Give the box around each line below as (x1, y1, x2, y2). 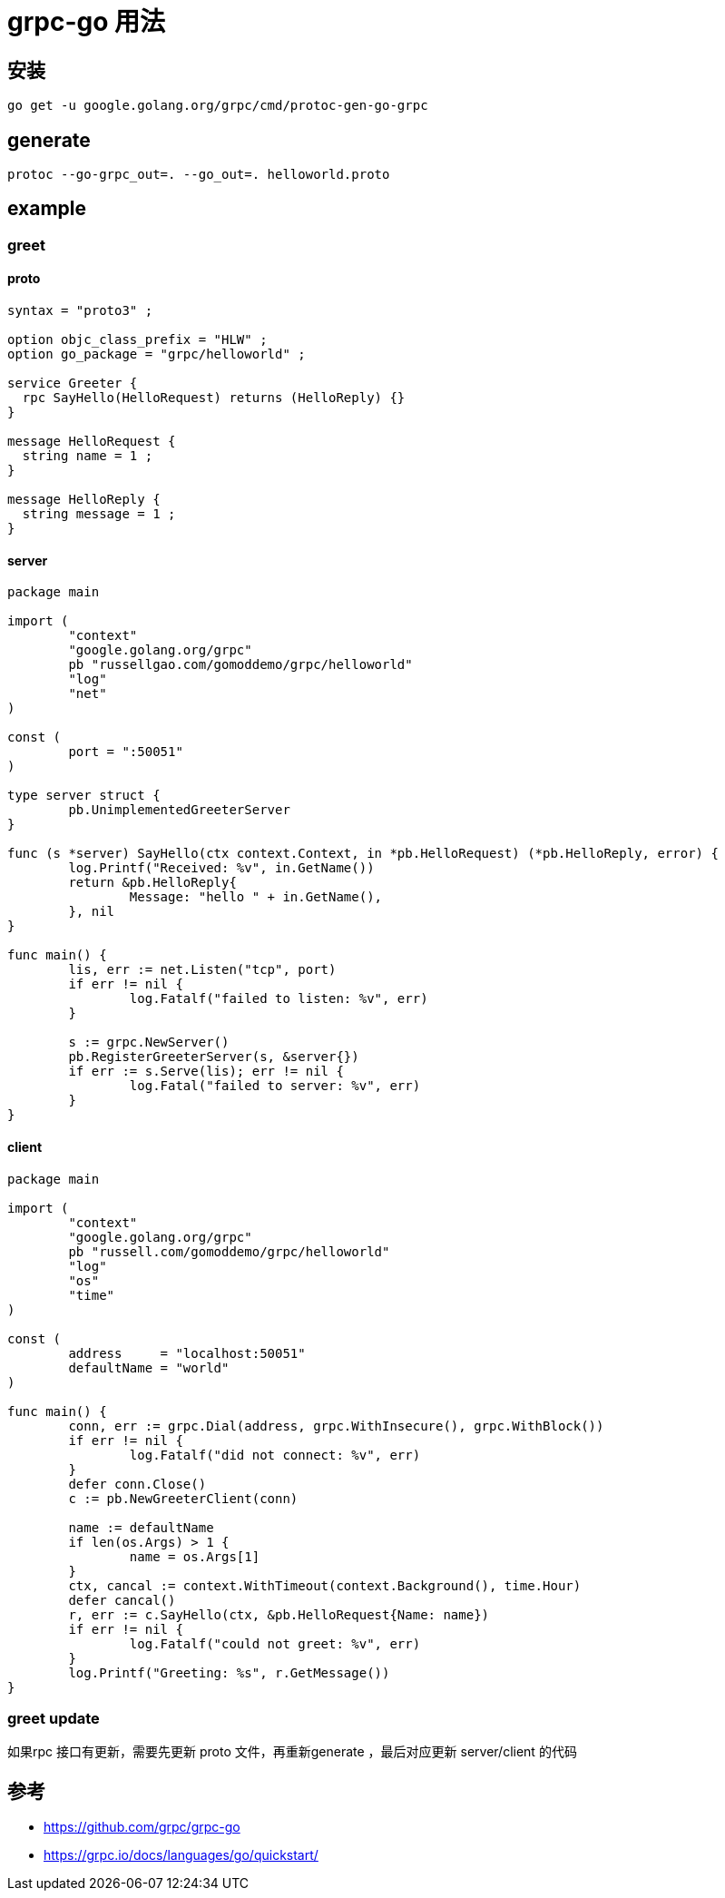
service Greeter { (7, 376, 138, 391)
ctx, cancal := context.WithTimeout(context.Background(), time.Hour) (68, 1578, 582, 1593)
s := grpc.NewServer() (68, 1035, 230, 1050)
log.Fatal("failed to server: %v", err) (129, 1078, 421, 1094)
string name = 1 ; (22, 448, 153, 464)
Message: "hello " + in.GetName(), (129, 890, 383, 905)
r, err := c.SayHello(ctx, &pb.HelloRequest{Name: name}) (68, 1607, 490, 1622)
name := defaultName (68, 1519, 214, 1535)
